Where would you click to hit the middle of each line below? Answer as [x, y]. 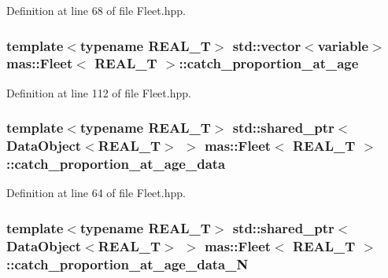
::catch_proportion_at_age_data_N [127, 263]
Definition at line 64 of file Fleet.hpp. [96, 193]
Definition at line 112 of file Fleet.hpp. [99, 92]
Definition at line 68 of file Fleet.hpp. [96, 10]
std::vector [267, 45]
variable [343, 45]
